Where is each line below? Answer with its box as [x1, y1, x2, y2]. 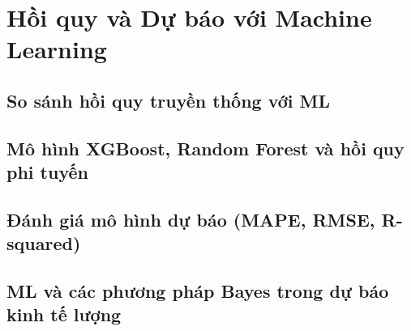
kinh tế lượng [6, 302, 122, 327]
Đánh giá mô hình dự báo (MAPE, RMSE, [6, 206, 375, 231]
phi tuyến [6, 159, 88, 185]
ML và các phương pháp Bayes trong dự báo [6, 278, 389, 303]
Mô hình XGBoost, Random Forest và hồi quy [6, 135, 405, 160]
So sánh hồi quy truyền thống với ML [6, 87, 331, 112]
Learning [6, 32, 107, 66]
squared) [6, 231, 81, 256]
